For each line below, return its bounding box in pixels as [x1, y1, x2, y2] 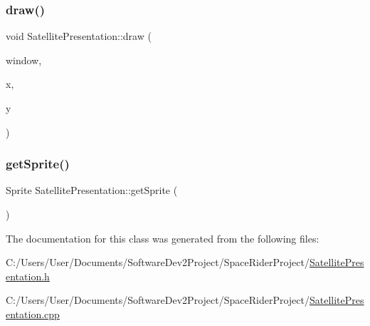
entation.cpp [6, 306, 60, 321]
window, [6, 52, 42, 67]
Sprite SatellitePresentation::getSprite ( [6, 183, 178, 198]
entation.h [6, 268, 50, 283]
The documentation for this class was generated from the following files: [6, 230, 319, 245]
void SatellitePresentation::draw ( [6, 29, 152, 44]
